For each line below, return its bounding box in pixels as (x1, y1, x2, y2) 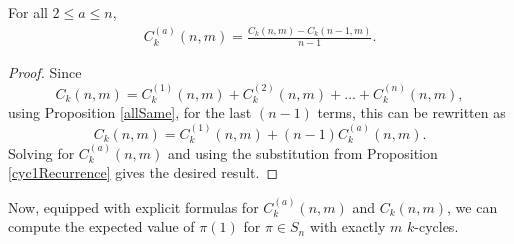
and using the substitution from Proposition (168, 142, 438, 163)
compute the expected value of (8, 216, 195, 237)
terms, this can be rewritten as (317, 102, 506, 123)
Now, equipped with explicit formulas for (8, 196, 259, 217)
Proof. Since (8, 62, 82, 83)
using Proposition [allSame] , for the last (8, 102, 252, 123)
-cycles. (414, 216, 459, 237)
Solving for (8, 142, 75, 163)
